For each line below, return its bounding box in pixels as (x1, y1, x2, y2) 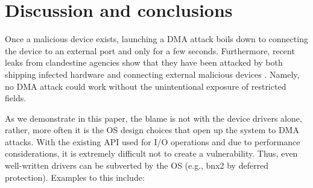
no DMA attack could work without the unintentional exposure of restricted (5, 80, 286, 92)
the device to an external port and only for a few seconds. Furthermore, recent (5, 44, 295, 57)
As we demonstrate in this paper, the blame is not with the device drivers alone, (5, 111, 302, 124)
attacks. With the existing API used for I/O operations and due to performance (5, 135, 300, 148)
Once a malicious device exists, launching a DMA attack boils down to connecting (5, 33, 308, 45)
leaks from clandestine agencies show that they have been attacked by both (5, 56, 283, 69)
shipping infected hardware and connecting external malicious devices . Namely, (5, 67, 300, 80)
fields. (5, 92, 27, 104)
